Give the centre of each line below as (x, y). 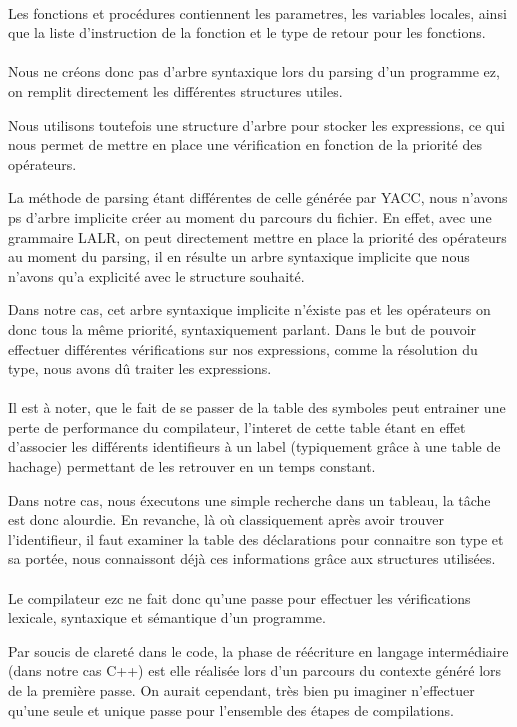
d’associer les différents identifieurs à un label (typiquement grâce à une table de (254, 446)
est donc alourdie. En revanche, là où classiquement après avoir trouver (226, 519)
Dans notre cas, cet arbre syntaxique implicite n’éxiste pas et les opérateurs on (249, 309)
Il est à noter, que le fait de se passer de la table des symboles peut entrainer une (257, 407)
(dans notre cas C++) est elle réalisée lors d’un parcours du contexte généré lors (255, 670)
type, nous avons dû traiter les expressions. (140, 368)
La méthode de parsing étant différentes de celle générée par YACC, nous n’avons (258, 197)
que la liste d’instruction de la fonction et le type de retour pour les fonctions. (247, 32)
